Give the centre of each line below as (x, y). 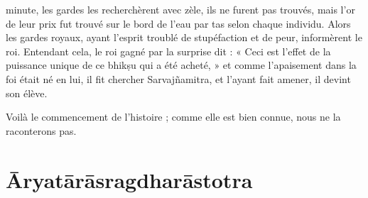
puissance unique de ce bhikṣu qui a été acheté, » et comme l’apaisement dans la (181, 65)
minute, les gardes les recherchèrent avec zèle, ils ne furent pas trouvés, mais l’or (180, 9)
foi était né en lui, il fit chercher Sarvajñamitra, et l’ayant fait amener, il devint (178, 78)
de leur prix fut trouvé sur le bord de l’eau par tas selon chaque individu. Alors (178, 23)
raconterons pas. (41, 130)
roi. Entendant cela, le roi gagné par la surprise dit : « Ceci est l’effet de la (168, 51)
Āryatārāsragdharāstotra (129, 179)
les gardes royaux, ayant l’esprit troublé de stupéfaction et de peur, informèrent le (184, 37)
